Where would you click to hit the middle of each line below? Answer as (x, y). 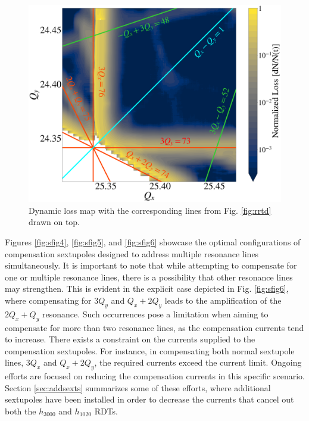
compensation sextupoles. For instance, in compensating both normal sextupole (150, 350)
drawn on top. (54, 222)
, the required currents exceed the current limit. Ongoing (198, 362)
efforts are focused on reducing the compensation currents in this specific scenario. (155, 376)
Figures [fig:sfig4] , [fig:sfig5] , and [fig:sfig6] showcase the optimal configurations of (153, 242)
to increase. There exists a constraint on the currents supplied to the (130, 339)
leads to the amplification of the (223, 300)
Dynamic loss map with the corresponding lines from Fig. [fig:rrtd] (150, 210)
